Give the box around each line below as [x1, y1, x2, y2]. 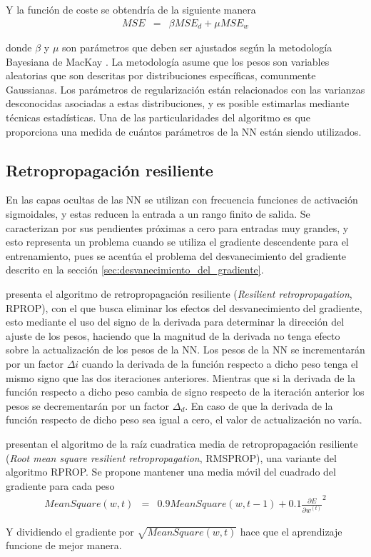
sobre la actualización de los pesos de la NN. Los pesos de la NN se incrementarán [6, 342, 365, 357]
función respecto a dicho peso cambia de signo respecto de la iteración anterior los [6, 384, 365, 399]
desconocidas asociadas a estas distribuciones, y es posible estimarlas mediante [6, 96, 350, 111]
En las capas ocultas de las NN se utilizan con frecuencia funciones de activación [6, 192, 358, 207]
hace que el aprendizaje [240, 523, 342, 538]
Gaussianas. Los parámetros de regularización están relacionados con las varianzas [6, 81, 365, 96]
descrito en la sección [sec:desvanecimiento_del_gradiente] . [6, 262, 264, 277]
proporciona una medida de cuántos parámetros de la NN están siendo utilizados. [6, 124, 362, 139]
